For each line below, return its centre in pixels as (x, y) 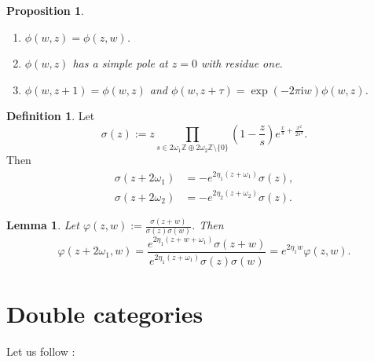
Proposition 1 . (45, 10)
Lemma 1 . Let (43, 225)
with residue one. (242, 63)
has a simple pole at (120, 63)
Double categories (105, 314)
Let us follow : (41, 351)
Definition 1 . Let (51, 116)
